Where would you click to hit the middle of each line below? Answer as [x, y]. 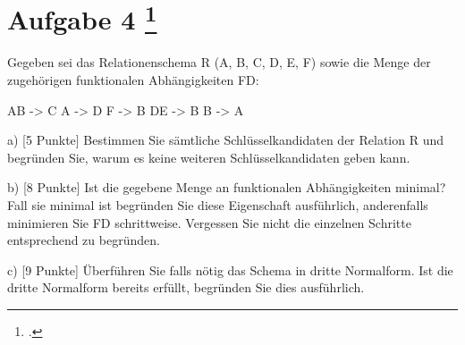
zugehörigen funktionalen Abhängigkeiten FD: [133, 80]
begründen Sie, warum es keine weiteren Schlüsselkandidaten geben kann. [209, 157]
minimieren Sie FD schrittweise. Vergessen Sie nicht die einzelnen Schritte [209, 222]
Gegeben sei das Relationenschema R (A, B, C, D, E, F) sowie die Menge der [219, 62]
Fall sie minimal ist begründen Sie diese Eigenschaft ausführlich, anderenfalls [218, 205]
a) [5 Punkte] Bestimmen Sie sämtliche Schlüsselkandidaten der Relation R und [226, 140]
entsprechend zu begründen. [84, 240]
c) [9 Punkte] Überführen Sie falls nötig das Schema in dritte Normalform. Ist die [230, 269]
